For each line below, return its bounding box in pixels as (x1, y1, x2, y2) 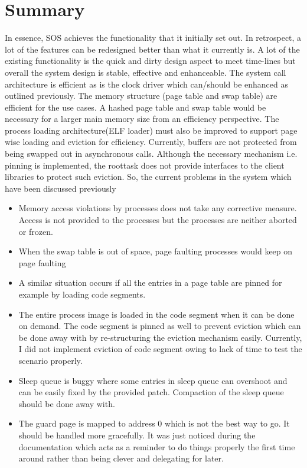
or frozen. (18, 225, 53, 237)
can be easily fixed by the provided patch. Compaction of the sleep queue (18, 386, 284, 398)
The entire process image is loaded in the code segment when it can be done (18, 308, 295, 320)
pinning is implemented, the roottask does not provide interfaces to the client (5, 159, 285, 171)
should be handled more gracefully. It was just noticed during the (18, 428, 256, 441)
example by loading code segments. (18, 288, 146, 300)
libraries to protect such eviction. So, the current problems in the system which (5, 170, 292, 183)
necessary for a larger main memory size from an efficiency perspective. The (5, 112, 279, 125)
